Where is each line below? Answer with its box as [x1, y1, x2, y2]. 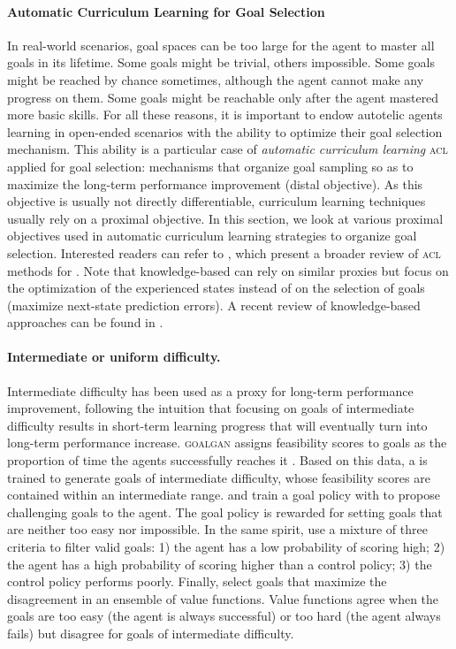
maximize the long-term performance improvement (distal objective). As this [7, 174, 423, 193]
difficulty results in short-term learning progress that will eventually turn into [7, 416, 428, 434]
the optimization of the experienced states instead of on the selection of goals [7, 279, 425, 297]
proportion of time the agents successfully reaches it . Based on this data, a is [7, 451, 428, 470]
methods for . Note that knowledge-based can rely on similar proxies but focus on [7, 261, 449, 279]
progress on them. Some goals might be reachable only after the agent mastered [7, 88, 439, 106]
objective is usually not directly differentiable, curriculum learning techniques [7, 192, 426, 210]
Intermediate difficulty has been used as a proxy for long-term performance [7, 381, 414, 400]
